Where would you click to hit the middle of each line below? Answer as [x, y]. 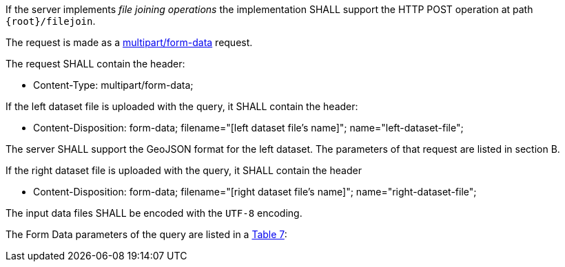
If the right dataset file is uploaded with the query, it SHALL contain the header [184, 170]
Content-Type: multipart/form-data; [113, 85]
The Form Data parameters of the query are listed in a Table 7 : [146, 234]
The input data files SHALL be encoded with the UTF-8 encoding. [154, 213]
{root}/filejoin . [51, 21]
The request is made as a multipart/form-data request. [129, 42]
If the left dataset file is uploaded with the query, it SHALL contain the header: [182, 106]
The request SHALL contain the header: [95, 64]
